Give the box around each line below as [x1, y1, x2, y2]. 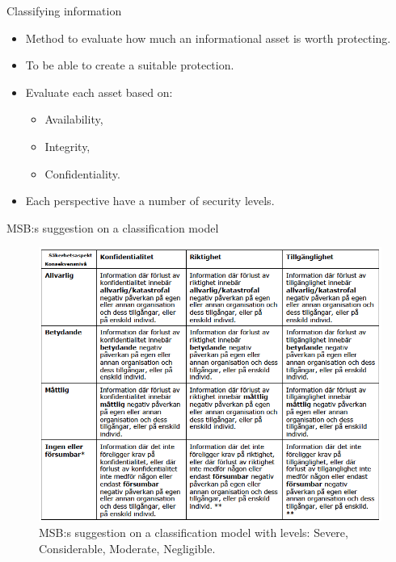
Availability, [44, 111, 103, 128]
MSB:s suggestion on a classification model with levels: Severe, [39, 524, 348, 541]
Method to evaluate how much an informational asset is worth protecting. [25, 29, 391, 46]
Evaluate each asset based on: [25, 83, 173, 100]
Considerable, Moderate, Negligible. [39, 539, 216, 556]
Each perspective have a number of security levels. [25, 192, 275, 209]
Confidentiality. [44, 165, 120, 182]
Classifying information [6, 2, 122, 19]
